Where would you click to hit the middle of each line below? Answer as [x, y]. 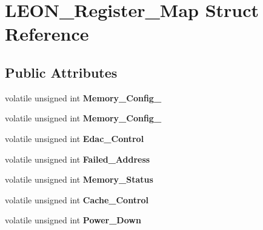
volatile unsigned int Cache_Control [77, 199]
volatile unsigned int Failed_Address [78, 159]
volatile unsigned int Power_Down [73, 220]
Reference [47, 34]
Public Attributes [61, 72]
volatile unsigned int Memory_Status [79, 179]
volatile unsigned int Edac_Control [75, 138]
